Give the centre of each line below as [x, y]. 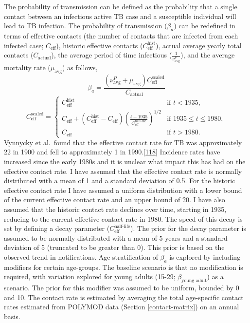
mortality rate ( [27, 67]
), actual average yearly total [199, 45]
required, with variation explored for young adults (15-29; [90, 276]
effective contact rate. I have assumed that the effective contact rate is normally [123, 171]
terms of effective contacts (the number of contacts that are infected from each [121, 35]
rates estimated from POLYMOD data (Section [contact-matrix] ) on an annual [122, 307]
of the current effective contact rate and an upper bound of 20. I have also [115, 199]
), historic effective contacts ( [99, 45]
